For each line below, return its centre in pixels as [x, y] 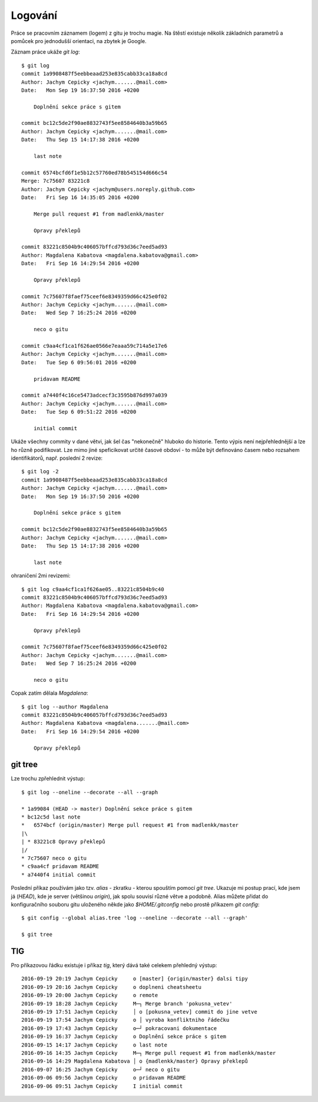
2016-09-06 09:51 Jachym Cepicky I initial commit [102, 1086]
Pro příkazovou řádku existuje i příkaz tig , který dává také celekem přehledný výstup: [114, 965]
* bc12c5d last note [51, 817]
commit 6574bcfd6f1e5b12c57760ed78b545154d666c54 [95, 173]
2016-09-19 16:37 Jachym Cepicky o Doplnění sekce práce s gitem [124, 1037]
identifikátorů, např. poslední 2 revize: [57, 458]
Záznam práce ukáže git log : [45, 52]
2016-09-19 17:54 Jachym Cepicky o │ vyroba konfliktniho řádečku [125, 1020]
